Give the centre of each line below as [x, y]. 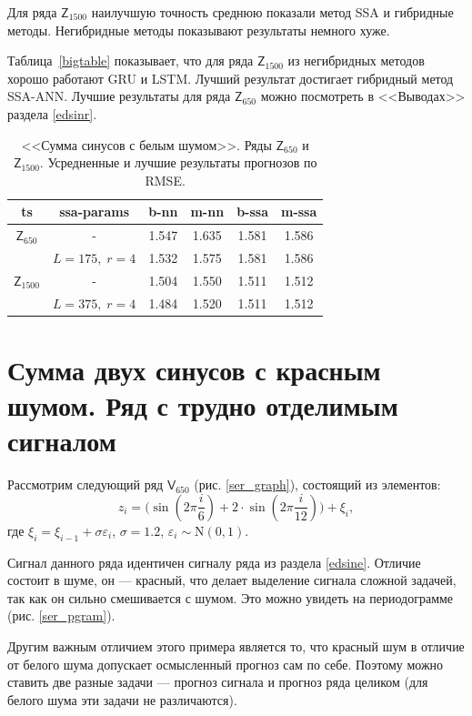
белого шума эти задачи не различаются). [122, 699]
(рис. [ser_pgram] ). [61, 615]
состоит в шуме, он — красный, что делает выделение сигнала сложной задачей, [232, 580]
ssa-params [95, 212]
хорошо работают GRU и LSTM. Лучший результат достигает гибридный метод [231, 78]
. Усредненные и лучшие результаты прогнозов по [178, 162]
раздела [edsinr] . [52, 113]
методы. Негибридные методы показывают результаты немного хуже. [199, 30]
